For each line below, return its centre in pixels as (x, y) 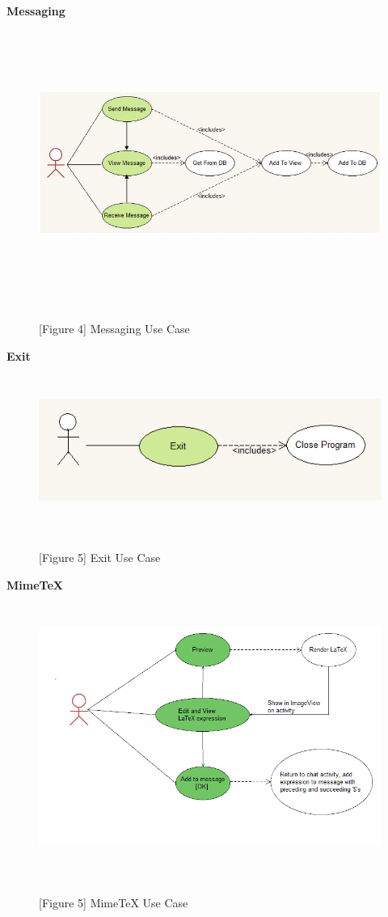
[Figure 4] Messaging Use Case (114, 329)
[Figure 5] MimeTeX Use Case (114, 903)
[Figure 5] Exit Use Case (100, 558)
